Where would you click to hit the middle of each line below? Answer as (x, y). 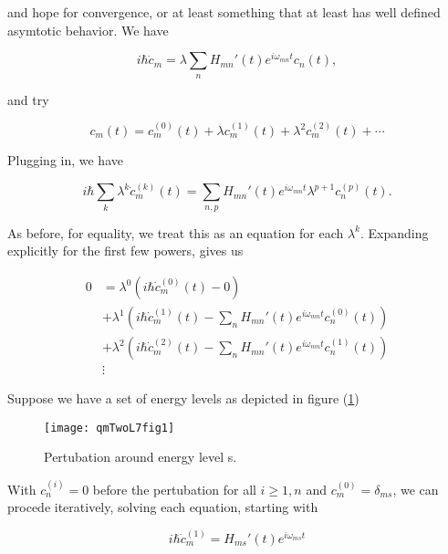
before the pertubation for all (174, 489)
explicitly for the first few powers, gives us (125, 251)
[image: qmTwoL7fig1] (109, 428)
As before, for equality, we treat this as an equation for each (176, 232)
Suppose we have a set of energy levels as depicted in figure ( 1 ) (183, 398)
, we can (416, 489)
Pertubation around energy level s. (141, 457)
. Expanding (395, 232)
